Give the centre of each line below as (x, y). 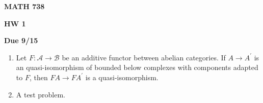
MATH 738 (24, 6)
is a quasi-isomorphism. (122, 77)
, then (38, 77)
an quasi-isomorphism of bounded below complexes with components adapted (137, 67)
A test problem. (41, 94)
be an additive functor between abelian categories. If (144, 57)
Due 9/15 (21, 40)
